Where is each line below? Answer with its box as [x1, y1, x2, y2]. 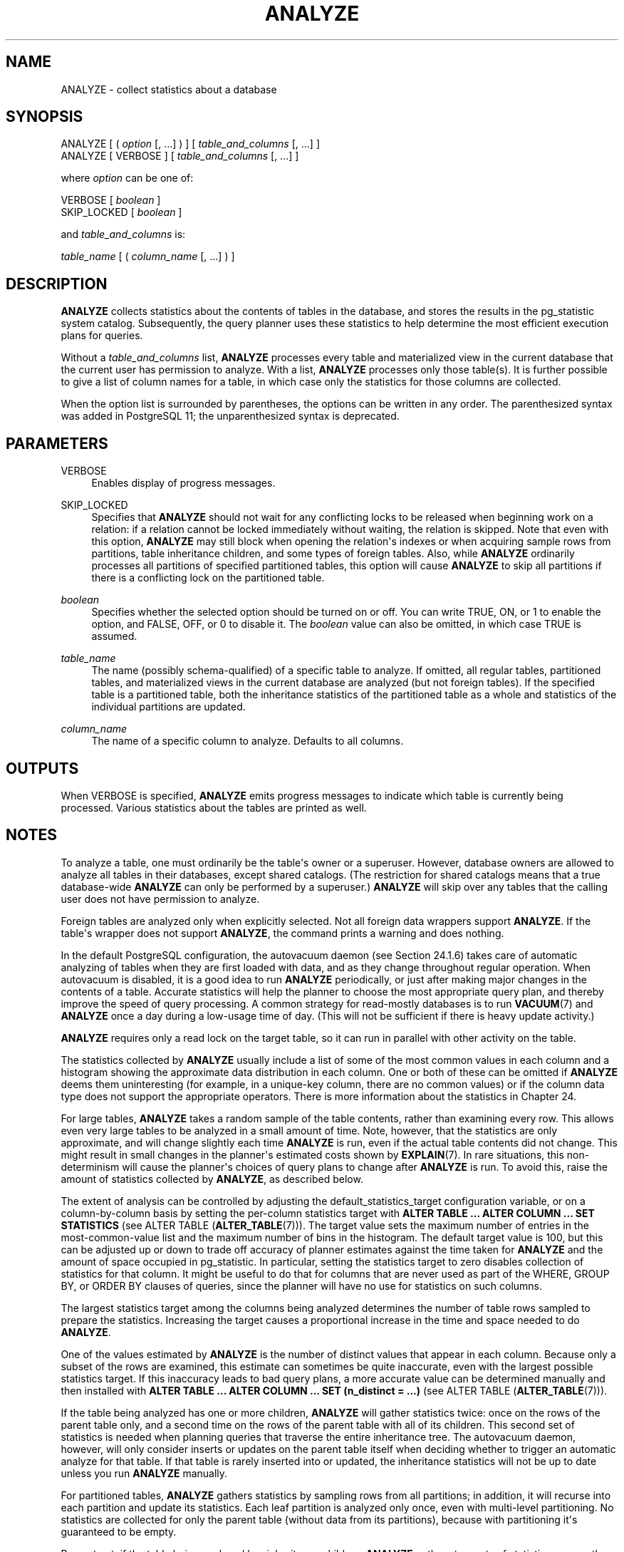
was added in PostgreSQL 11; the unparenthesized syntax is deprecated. [61, 410, 400, 423]
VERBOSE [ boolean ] [61, 194, 161, 207]
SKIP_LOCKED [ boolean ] [61, 206, 182, 219]
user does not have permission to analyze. [61, 892, 260, 905]
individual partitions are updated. [91, 700, 246, 713]
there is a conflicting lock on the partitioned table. [91, 571, 325, 584]
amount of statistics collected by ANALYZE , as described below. [61, 1172, 363, 1185]
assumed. [91, 630, 137, 643]
